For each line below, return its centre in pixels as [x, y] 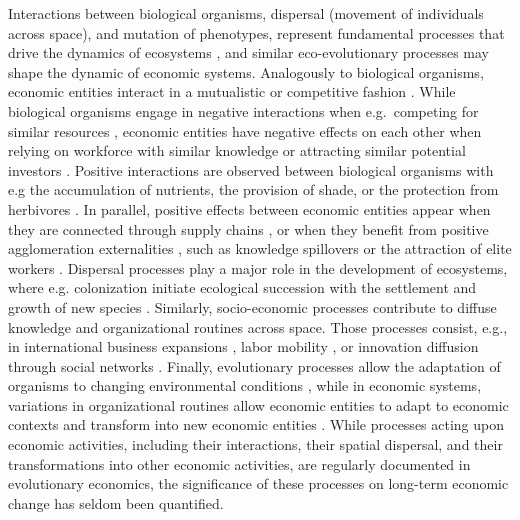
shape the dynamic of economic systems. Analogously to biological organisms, [246, 71]
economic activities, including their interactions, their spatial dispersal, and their [255, 444]
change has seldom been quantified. [116, 502]
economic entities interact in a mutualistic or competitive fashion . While [232, 91]
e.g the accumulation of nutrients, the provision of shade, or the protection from [253, 189]
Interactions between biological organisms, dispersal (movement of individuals [246, 13]
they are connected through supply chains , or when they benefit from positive [248, 228]
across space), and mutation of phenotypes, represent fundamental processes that [256, 32]
